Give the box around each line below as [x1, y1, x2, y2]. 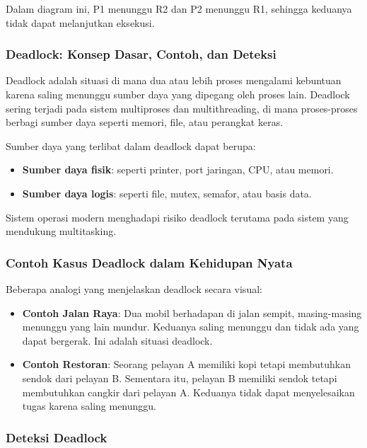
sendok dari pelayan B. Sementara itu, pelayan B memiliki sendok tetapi [22, 370, 337, 385]
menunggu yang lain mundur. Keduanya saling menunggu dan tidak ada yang [22, 319, 359, 334]
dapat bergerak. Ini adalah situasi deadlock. [22, 333, 213, 348]
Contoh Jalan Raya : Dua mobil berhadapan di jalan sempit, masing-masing [22, 305, 362, 320]
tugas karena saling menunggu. [22, 398, 157, 413]
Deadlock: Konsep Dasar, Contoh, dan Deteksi [6, 45, 276, 63]
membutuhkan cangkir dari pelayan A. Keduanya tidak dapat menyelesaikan [22, 384, 355, 399]
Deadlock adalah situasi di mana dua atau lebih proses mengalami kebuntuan [6, 73, 342, 88]
